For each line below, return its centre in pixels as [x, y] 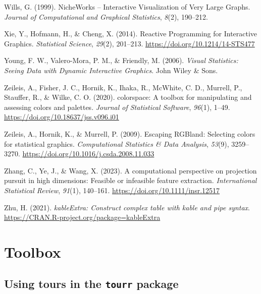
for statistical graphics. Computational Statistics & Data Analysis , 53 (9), [117, 143]
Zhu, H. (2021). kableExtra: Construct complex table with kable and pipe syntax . [127, 207]
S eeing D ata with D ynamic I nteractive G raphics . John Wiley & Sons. [111, 70]
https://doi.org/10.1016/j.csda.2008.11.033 [88, 154]
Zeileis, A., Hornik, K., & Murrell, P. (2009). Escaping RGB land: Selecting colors [130, 133]
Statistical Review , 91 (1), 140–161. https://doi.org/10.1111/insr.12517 [112, 190]
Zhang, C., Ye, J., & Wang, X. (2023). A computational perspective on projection [130, 170]
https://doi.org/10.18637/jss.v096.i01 [62, 117]
